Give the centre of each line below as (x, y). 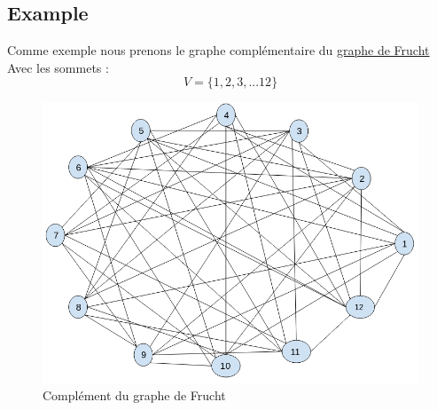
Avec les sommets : (58, 67)
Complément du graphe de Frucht (134, 395)
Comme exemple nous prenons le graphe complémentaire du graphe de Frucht (218, 50)
